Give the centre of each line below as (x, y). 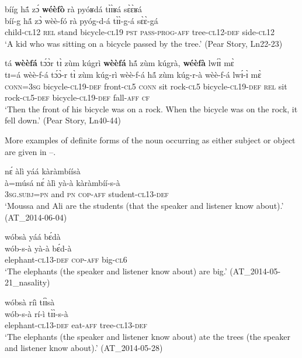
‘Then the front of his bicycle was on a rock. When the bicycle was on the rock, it (151, 109)
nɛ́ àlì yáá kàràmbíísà (43, 171)
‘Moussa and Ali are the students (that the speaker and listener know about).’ (144, 205)
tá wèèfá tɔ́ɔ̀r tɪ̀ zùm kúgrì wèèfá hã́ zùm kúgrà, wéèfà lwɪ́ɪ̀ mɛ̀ (119, 63)
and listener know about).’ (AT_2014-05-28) (84, 348)
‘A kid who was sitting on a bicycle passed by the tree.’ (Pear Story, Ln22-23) (144, 43)
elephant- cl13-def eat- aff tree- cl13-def (76, 325)
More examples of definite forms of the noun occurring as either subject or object (150, 140)
